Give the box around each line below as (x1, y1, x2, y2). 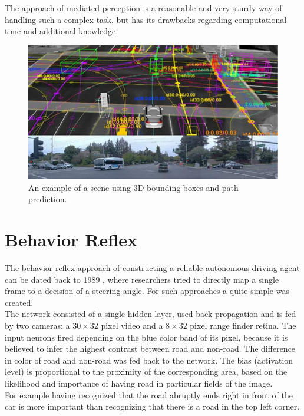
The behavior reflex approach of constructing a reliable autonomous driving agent (5, 262, 300, 274)
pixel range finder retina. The (190, 319, 296, 332)
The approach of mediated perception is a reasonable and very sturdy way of (5, 2, 282, 14)
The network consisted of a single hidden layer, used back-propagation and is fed (5, 308, 296, 320)
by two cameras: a (5, 319, 70, 332)
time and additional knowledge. (5, 25, 118, 37)
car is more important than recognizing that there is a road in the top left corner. (5, 400, 300, 412)
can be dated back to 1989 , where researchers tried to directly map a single (5, 273, 279, 285)
